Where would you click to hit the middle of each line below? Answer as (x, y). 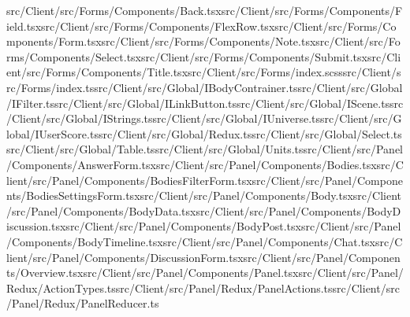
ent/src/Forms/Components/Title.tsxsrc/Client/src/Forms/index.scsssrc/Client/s (204, 72)
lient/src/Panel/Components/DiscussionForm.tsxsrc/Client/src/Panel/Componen (203, 257)
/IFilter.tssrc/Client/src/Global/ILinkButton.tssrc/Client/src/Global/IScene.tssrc (205, 103)
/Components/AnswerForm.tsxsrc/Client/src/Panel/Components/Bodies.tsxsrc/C (205, 164)
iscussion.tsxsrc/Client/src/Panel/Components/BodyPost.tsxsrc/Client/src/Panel (204, 226)
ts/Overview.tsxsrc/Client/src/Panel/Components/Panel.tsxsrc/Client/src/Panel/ (205, 273)
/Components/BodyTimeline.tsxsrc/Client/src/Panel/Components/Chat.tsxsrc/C (205, 241)
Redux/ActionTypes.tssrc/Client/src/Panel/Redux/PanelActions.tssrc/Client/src (203, 288)
